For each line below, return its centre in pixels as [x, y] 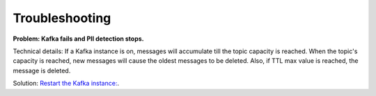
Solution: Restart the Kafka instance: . [66, 84]
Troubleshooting [62, 18]
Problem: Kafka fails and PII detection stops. [78, 39]
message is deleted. [42, 70]
